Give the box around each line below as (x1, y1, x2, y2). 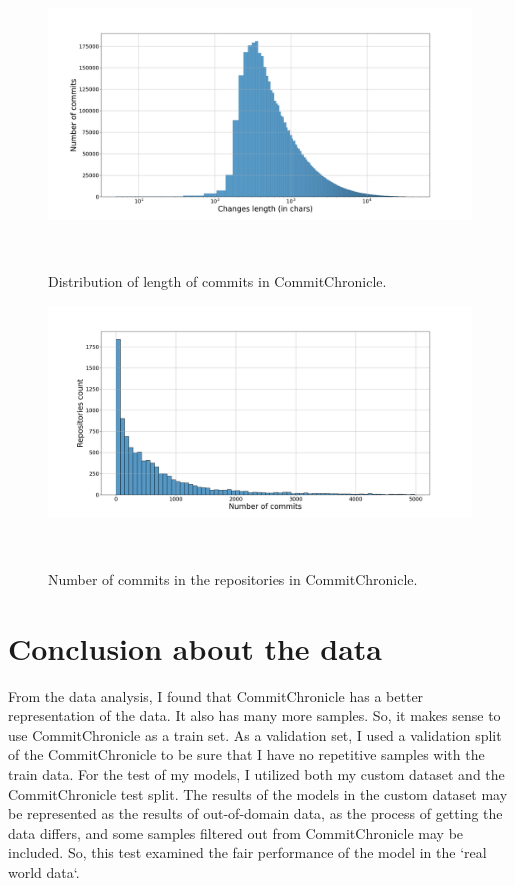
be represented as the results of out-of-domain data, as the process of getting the (8, 803, 503, 824)
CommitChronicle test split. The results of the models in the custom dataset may (8, 783, 508, 804)
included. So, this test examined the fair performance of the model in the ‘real (8, 842, 487, 863)
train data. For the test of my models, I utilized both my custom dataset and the (8, 764, 505, 785)
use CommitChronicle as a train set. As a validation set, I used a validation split (8, 724, 502, 745)
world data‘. (8, 862, 80, 883)
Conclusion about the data (8, 627, 383, 668)
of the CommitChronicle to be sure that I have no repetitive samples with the (8, 744, 485, 765)
